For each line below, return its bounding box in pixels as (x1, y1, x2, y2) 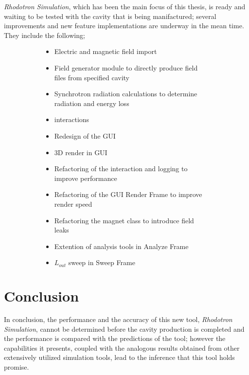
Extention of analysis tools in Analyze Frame (54, 241, 189, 251)
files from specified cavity (54, 72, 129, 82)
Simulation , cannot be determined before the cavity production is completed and (4, 323, 245, 334)
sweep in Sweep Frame (68, 257, 135, 268)
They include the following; (4, 30, 85, 40)
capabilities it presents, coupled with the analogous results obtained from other (4, 342, 240, 353)
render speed (54, 198, 92, 209)
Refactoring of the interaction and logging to (54, 163, 188, 174)
